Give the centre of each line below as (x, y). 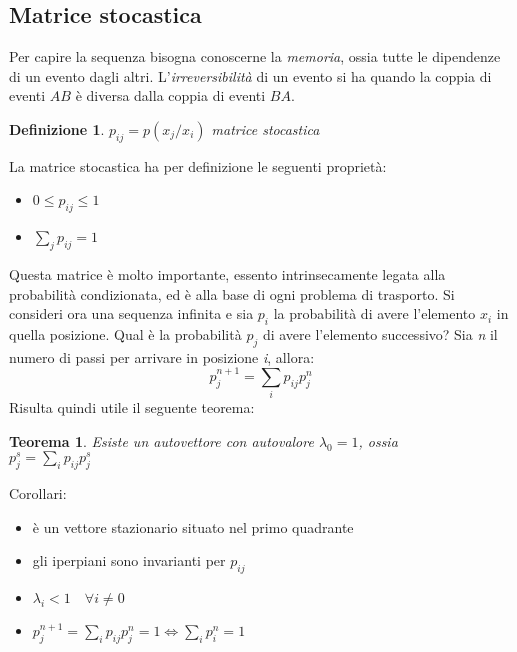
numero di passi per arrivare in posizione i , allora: (162, 356)
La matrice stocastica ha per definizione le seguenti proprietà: (198, 165)
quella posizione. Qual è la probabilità (125, 333)
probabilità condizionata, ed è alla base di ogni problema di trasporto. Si (232, 293)
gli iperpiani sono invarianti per (129, 560)
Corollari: (38, 493)
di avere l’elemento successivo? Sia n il (380, 333)
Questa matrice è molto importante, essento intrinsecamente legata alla (227, 273)
